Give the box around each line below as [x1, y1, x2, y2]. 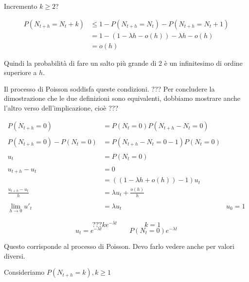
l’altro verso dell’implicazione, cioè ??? [4, 103, 119, 113]
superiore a [4, 67, 37, 77]
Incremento [4, 1, 37, 11]
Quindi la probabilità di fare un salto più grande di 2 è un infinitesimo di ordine [4, 57, 243, 68]
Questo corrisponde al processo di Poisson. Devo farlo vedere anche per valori [4, 241, 234, 251]
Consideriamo [4, 267, 45, 277]
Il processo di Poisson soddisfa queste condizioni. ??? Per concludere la [4, 83, 215, 94]
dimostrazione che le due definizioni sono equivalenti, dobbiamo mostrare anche [4, 93, 241, 103]
